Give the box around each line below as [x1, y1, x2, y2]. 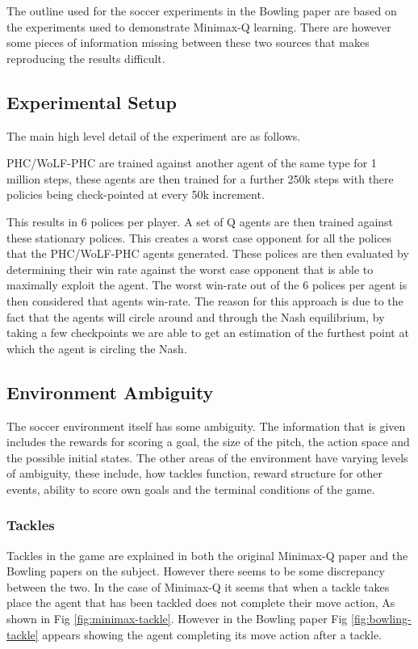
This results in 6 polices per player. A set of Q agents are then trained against [6, 213, 394, 230]
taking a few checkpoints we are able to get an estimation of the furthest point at [6, 324, 409, 341]
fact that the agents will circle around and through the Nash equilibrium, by [6, 308, 385, 325]
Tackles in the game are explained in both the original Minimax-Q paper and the [6, 546, 408, 563]
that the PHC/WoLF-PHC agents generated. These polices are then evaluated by [6, 245, 409, 262]
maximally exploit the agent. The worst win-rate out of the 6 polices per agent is [6, 276, 408, 293]
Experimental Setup [6, 89, 177, 114]
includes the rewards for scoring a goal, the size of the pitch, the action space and [6, 433, 410, 450]
